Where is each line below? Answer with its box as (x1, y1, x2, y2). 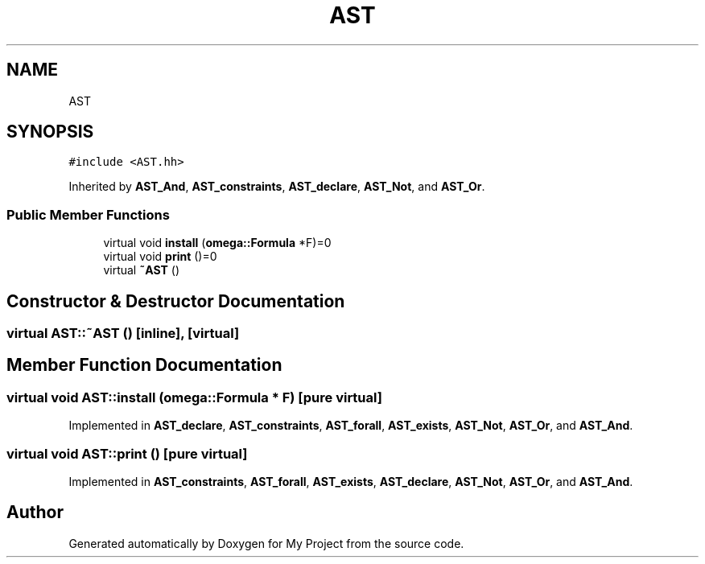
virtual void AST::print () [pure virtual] (6, 445, 248, 462)
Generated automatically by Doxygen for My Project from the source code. (68, 536, 464, 550)
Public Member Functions (6, 206, 170, 223)
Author (6, 502, 64, 523)
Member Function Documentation (6, 355, 282, 376)
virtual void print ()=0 (103, 249, 217, 264)
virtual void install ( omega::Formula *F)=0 (103, 236, 332, 250)
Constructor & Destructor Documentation (6, 290, 345, 311)
